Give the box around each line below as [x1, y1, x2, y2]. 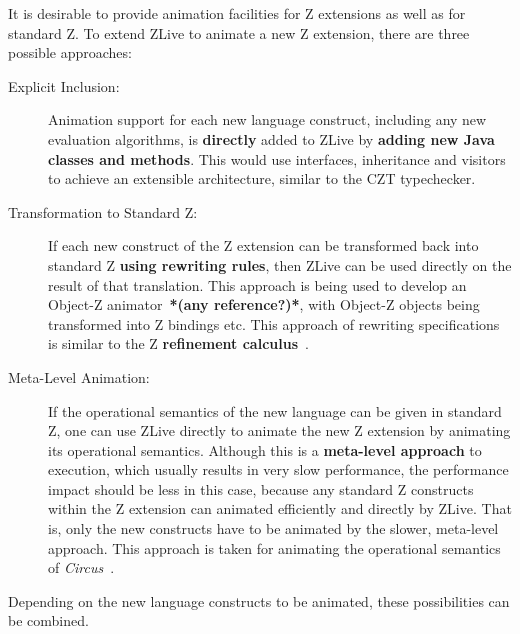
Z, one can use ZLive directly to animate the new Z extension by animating [48, 420, 511, 441]
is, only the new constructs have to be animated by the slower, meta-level [48, 518, 499, 539]
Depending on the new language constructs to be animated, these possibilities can [8, 590, 510, 611]
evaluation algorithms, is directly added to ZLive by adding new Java [48, 128, 495, 149]
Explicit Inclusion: [8, 75, 120, 96]
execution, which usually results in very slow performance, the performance [48, 459, 509, 480]
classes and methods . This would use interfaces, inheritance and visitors [48, 148, 506, 169]
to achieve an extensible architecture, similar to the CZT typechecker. [48, 168, 476, 189]
